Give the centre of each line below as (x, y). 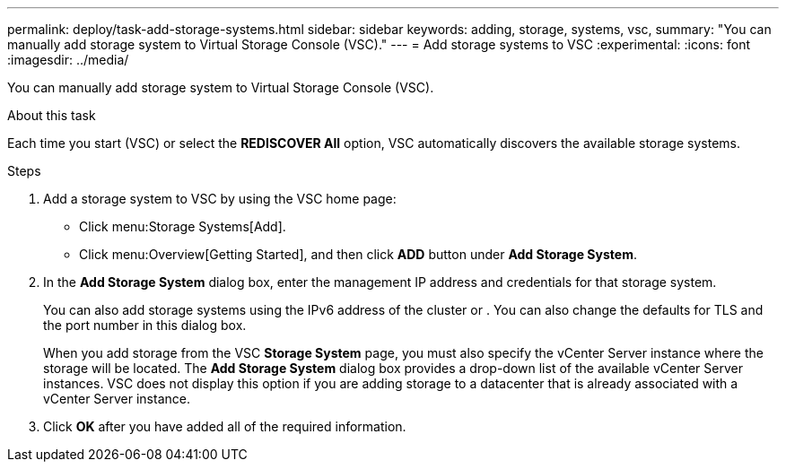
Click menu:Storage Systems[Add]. (183, 226)
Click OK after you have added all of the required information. (225, 426)
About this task (52, 115)
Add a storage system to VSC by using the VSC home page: (220, 199)
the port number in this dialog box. (145, 325)
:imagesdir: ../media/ (68, 60)
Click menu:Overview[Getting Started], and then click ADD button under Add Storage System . (358, 254)
